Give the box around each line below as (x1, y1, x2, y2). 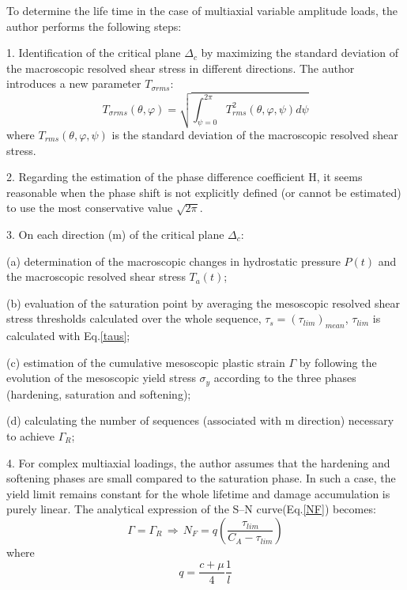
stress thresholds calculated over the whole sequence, (6, 310, 262, 327)
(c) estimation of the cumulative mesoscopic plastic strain (6, 354, 285, 370)
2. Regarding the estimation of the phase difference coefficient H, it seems (6, 168, 363, 185)
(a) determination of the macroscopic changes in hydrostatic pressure (6, 252, 341, 269)
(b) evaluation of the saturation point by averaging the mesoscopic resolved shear (6, 294, 400, 311)
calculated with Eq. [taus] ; (6, 327, 130, 344)
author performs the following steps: (6, 17, 182, 34)
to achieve (6, 427, 55, 444)
